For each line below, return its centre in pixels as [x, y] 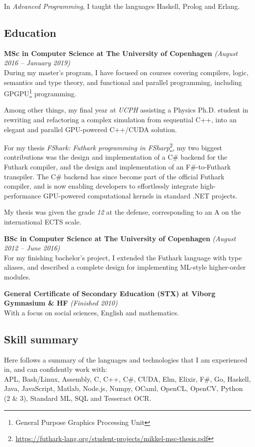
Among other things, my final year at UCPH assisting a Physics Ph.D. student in [126, 110]
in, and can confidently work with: [56, 369]
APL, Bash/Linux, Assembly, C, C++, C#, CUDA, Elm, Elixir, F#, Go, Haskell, [127, 378]
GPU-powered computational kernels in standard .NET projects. [140, 195]
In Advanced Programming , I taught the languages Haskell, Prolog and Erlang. [122, 6]
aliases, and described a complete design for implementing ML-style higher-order [125, 267]
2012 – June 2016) [32, 248]
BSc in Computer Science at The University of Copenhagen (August [120, 238]
